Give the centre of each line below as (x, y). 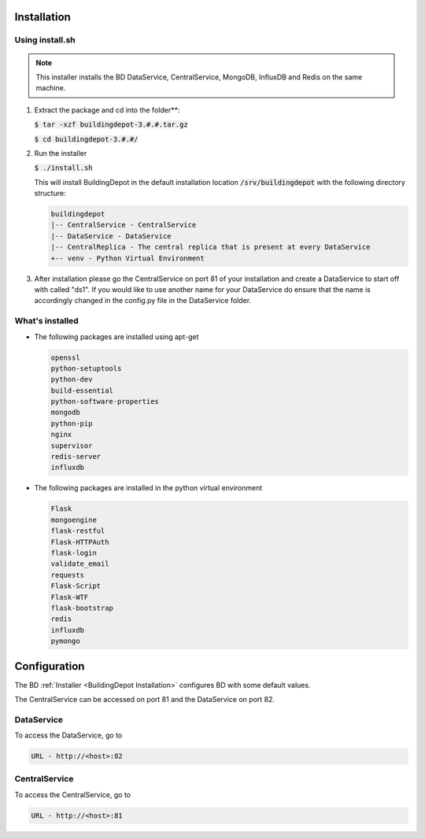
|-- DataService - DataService (111, 236)
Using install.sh (45, 40)
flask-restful (78, 531)
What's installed (46, 321)
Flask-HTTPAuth (80, 542)
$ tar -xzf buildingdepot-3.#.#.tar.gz (111, 125)
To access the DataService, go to (68, 735)
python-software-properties (105, 402)
